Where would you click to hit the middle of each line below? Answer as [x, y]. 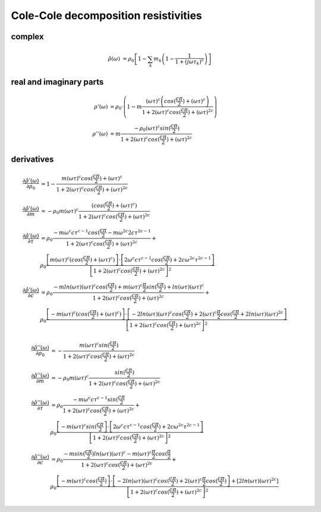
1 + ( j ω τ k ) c [190, 62]
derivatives [32, 159]
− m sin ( [74, 454]
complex [27, 37]
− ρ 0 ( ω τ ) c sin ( [152, 128]
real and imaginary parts [57, 82]
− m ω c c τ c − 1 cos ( [77, 232]
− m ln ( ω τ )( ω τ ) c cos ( [81, 286]
